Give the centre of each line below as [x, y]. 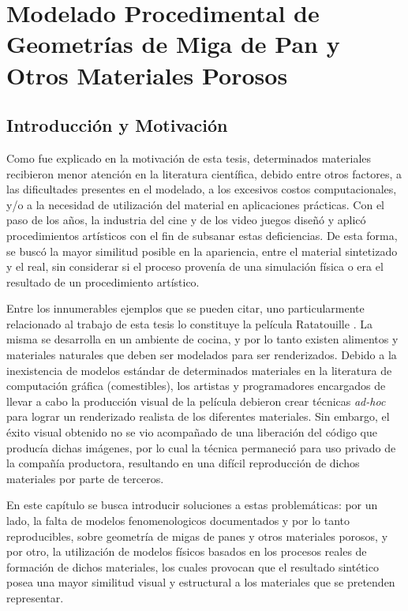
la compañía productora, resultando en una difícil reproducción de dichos [183, 463]
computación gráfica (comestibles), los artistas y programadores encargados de [196, 386]
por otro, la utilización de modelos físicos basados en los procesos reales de [187, 551]
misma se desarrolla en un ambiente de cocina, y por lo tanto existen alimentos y [202, 339]
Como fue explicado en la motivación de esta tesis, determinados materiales [189, 157]
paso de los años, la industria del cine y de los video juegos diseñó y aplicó [186, 220]
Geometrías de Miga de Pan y [173, 44]
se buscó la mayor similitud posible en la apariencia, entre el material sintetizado [202, 251]
